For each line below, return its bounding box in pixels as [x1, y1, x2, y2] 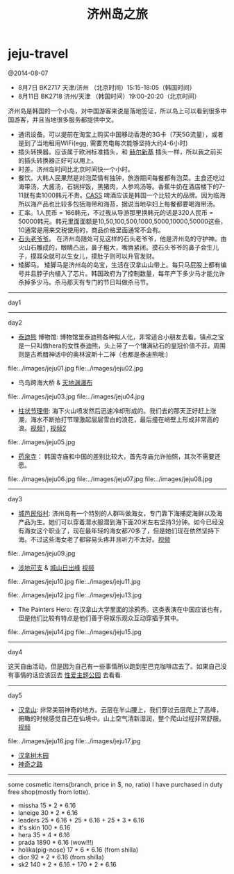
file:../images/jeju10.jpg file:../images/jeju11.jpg [8, 577, 141, 585]
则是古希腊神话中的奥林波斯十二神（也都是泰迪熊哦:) [17, 350, 169, 358]
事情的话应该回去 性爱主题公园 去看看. [13, 670, 123, 679]
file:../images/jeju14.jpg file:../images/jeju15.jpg [8, 627, 142, 636]
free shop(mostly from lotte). [8, 787, 90, 796]
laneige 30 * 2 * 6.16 [17, 808, 78, 817]
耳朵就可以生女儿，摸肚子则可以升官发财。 [36, 252, 158, 260]
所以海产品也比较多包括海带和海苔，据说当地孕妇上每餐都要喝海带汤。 [17, 200, 219, 208]
